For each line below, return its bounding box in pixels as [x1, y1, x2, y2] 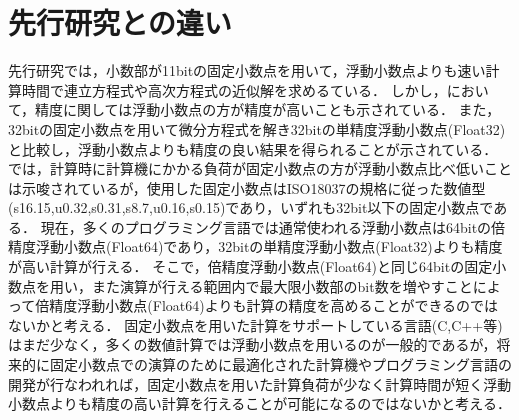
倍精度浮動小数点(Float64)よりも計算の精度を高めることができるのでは [35, 295, 499, 316]
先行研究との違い [8, 2, 232, 43]
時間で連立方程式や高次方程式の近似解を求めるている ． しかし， [21, 79, 447, 100]
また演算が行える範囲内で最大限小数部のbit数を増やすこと [91, 275, 473, 296]
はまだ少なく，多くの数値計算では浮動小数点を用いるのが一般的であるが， [8, 334, 497, 355]
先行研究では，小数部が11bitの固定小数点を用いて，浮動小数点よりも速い [8, 60, 486, 81]
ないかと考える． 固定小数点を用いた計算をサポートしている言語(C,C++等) [8, 314, 503, 335]
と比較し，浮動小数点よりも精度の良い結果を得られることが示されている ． [8, 138, 498, 159]
